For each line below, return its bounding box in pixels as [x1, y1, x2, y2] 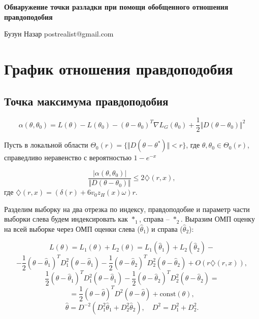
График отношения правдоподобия [4, 58, 233, 79]
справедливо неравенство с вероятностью [4, 152, 132, 163]
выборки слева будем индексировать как [4, 214, 128, 224]
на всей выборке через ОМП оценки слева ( [4, 223, 140, 234]
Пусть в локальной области [4, 139, 88, 150]
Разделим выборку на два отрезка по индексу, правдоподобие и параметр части [4, 203, 250, 214]
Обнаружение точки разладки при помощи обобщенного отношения [4, 2, 229, 12]
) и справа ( [146, 223, 183, 234]
